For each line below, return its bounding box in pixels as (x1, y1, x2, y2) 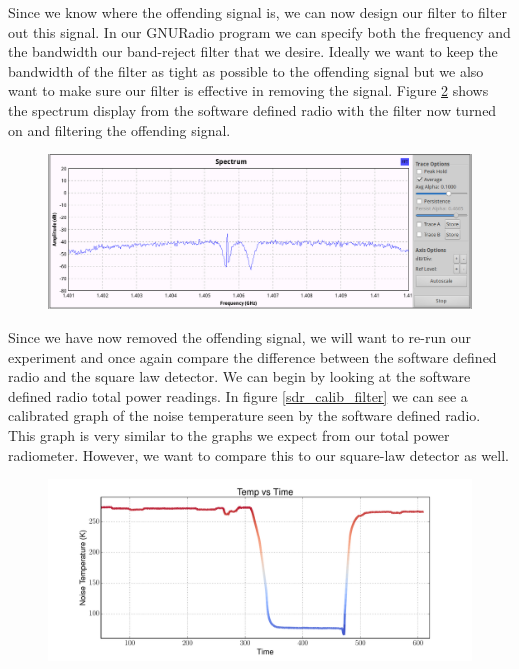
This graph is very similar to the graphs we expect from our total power (8, 424, 450, 445)
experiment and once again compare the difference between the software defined (8, 346, 497, 367)
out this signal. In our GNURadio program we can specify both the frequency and (8, 21, 511, 42)
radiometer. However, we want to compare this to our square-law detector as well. (8, 444, 509, 465)
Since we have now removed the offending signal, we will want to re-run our (8, 327, 471, 348)
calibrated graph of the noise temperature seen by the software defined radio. (8, 405, 481, 426)
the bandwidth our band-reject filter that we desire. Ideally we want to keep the (8, 41, 498, 62)
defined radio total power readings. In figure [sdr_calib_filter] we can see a (8, 385, 468, 406)
